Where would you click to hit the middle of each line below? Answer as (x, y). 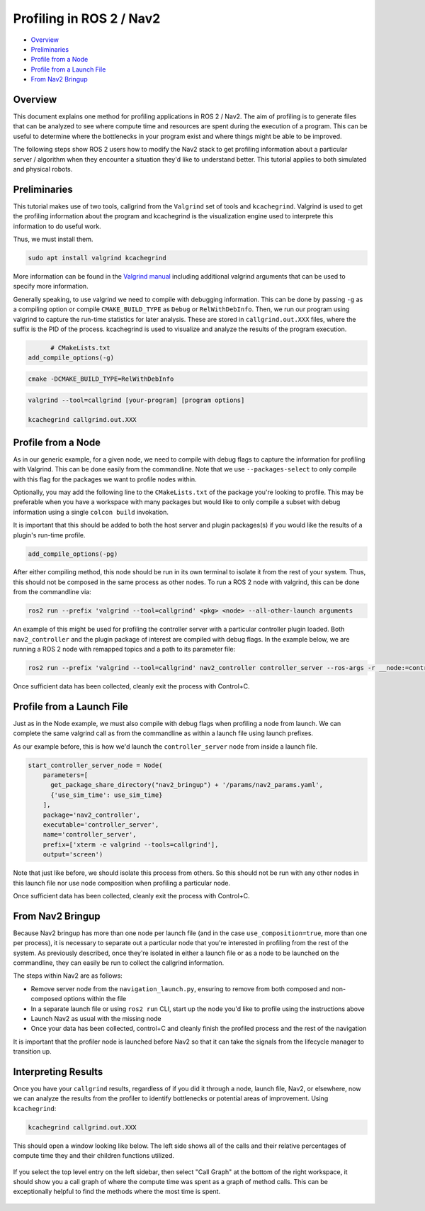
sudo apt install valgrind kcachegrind (97, 258)
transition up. (33, 1051)
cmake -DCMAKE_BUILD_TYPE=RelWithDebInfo (101, 379)
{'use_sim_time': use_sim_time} (107, 795)
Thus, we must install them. (53, 239)
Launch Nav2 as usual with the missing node (96, 1018)
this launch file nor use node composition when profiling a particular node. (121, 883)
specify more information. (51, 286)
